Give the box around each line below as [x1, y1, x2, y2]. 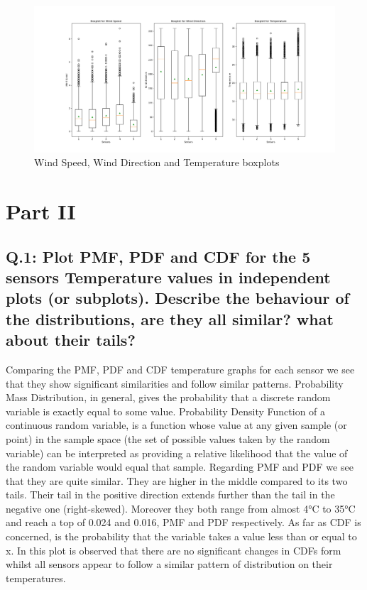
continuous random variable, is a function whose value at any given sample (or [6, 417, 347, 432]
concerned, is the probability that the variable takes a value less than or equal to [6, 529, 357, 544]
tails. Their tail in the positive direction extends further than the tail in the [6, 487, 335, 502]
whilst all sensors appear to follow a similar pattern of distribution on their [6, 557, 333, 572]
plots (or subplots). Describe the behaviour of [6, 287, 349, 309]
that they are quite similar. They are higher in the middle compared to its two [6, 473, 348, 488]
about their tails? [6, 329, 136, 351]
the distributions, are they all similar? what [6, 307, 334, 329]
